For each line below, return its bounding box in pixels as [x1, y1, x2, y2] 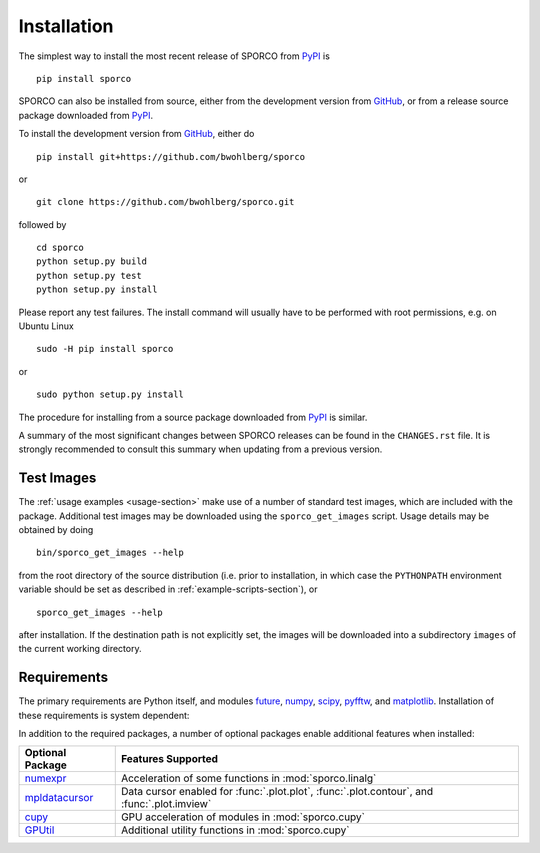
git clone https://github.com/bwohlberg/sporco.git [36, 196, 295, 208]
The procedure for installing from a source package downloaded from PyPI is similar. [18, 411, 368, 423]
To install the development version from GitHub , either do [18, 128, 255, 140]
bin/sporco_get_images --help [36, 547, 185, 559]
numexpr [24, 771, 67, 785]
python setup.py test [36, 270, 142, 281]
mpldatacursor [24, 791, 94, 805]
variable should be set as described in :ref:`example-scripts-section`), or [18, 583, 318, 595]
